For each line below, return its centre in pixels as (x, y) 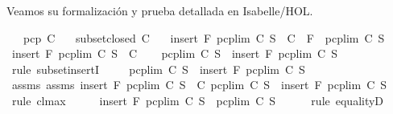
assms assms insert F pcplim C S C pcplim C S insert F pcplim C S (199, 85)
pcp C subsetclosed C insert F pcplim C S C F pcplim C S (204, 37)
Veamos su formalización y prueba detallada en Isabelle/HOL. (160, 10)
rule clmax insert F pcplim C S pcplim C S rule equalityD (198, 100)
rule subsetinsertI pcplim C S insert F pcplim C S (158, 69)
